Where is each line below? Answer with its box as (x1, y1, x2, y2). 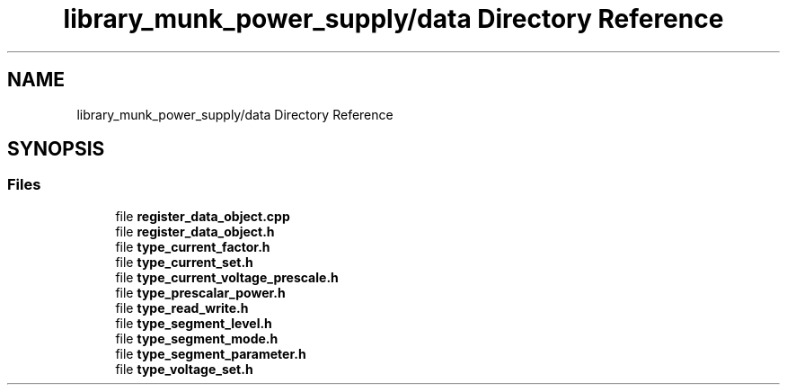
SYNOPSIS (7, 138, 105, 161)
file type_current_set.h (115, 254, 253, 270)
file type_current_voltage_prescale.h (115, 269, 339, 285)
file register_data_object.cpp (115, 208, 290, 224)
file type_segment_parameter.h (115, 345, 306, 361)
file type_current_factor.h (115, 238, 270, 254)
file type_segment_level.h (115, 315, 272, 331)
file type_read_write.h (115, 299, 249, 316)
